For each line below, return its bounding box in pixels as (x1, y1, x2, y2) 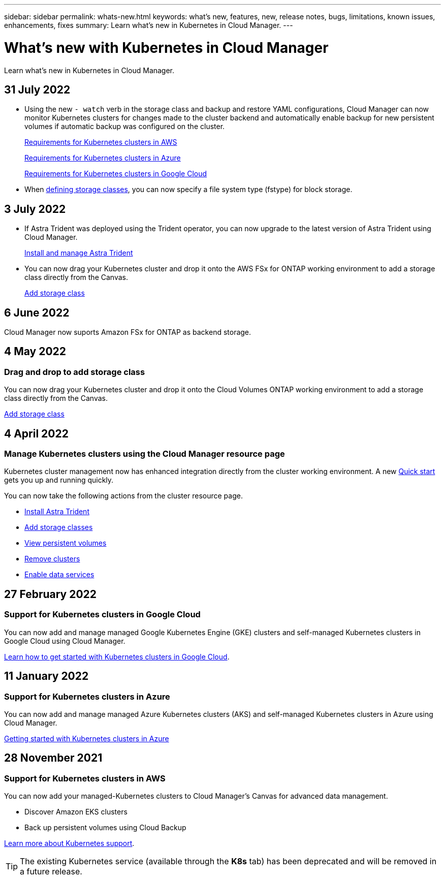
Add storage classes (24, 523, 93, 532)
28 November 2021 (4, 751, 103, 765)
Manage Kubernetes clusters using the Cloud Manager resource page (4, 449, 285, 459)
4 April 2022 (4, 427, 69, 440)
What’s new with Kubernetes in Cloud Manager (4, 39, 329, 56)
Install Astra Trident (24, 507, 89, 516)
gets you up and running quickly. (4, 476, 114, 485)
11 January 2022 (4, 670, 89, 683)
